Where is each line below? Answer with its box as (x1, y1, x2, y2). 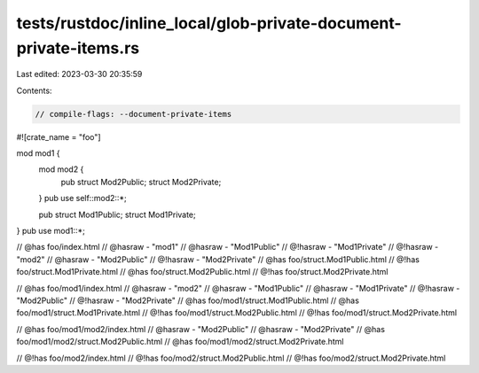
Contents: (16, 85, 52, 96)
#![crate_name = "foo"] (16, 131, 101, 142)
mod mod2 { (38, 164, 84, 175)
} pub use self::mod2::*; (38, 193, 128, 204)
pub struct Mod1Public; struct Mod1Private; (38, 209, 197, 220)
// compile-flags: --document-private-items (35, 109, 232, 119)
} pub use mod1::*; (16, 226, 86, 237)
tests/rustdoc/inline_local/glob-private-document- (16, 13, 403, 33)
